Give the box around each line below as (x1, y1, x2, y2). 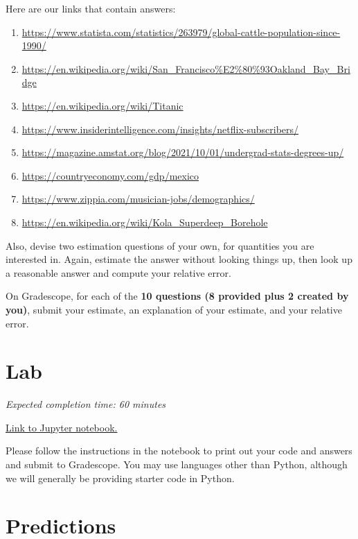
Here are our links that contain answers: (6, 1, 176, 15)
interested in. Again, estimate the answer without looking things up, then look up (6, 252, 352, 266)
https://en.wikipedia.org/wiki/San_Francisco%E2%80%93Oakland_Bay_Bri (21, 61, 350, 76)
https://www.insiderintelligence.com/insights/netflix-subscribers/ (21, 121, 299, 136)
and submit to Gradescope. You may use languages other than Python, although (6, 457, 348, 471)
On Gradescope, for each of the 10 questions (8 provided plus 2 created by (6, 289, 349, 303)
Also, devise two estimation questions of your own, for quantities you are (6, 238, 314, 253)
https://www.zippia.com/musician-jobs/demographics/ (21, 191, 255, 206)
